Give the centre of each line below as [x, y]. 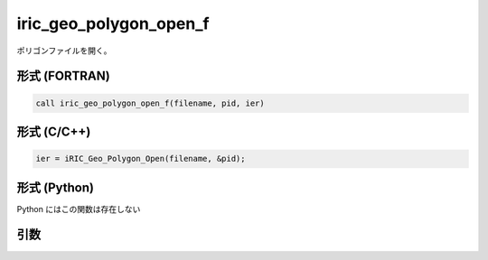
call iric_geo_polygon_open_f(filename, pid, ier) [150, 103]
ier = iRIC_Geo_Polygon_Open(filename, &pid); [141, 159]
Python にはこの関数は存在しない [79, 209]
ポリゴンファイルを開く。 [64, 51]
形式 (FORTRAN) [63, 76]
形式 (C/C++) [54, 131]
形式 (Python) [56, 187]
